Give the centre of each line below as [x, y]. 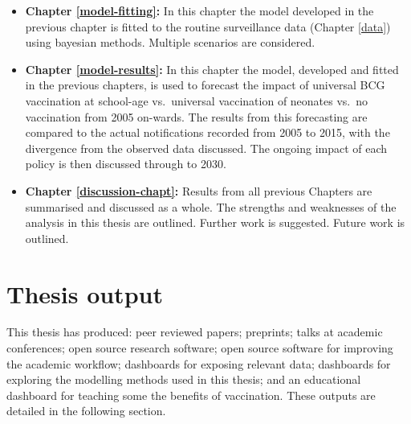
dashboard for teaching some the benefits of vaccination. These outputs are [191, 395]
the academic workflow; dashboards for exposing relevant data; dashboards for [199, 363]
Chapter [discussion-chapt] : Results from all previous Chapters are [199, 190]
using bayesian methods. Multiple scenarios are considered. [170, 42]
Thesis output [85, 293]
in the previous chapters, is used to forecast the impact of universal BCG [205, 85]
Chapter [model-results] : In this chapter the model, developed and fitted [212, 69]
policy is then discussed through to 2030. [126, 164]
